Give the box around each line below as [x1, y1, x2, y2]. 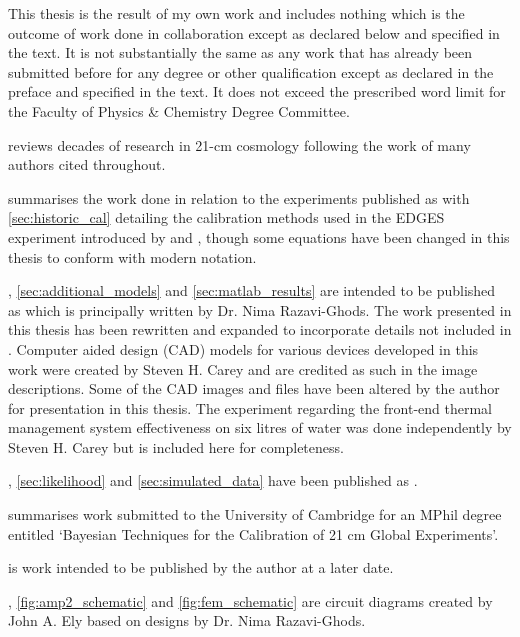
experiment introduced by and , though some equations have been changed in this [8, 226, 510, 247]
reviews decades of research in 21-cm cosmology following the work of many [8, 134, 471, 155]
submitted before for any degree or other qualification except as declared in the [8, 61, 494, 82]
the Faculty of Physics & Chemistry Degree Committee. [8, 100, 350, 121]
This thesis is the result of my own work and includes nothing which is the [8, 3, 465, 23]
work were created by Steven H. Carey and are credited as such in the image [8, 358, 478, 379]
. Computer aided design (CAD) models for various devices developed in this [8, 338, 479, 359]
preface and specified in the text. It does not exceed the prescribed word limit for [8, 81, 506, 102]
